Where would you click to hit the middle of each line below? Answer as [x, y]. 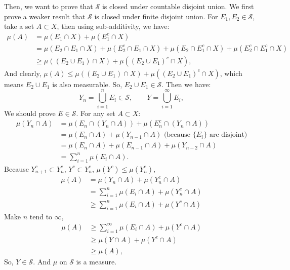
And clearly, [23, 73]
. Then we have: [186, 84]
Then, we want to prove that [49, 6]
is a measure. [96, 261]
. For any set [96, 113]
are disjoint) [228, 135]
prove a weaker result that [45, 16]
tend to [41, 216]
